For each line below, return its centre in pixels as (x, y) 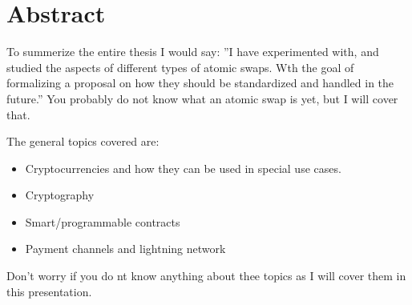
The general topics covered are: (83, 141)
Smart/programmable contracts (103, 221)
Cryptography (60, 195)
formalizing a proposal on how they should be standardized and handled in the (200, 83)
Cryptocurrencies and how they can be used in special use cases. (183, 168)
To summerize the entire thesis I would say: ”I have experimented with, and (193, 52)
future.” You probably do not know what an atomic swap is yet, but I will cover (202, 98)
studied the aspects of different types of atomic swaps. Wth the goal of (180, 67)
